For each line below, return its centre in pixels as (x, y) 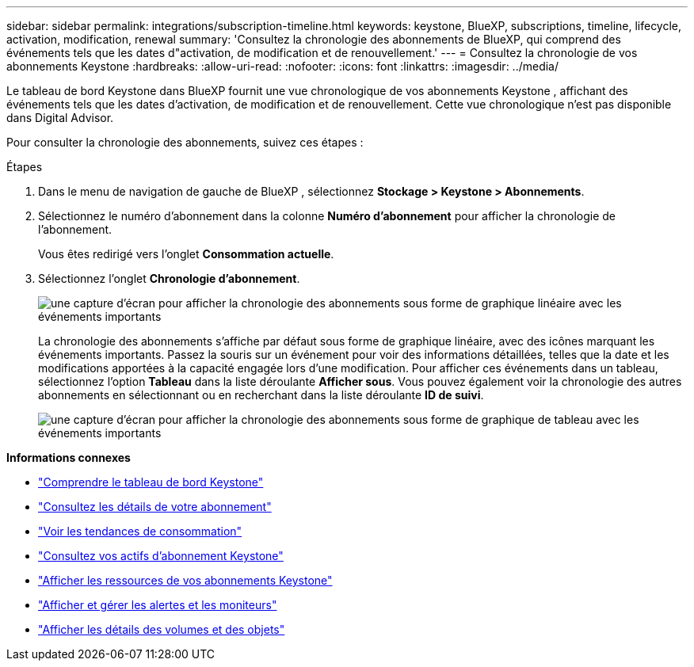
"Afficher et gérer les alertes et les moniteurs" (158, 605)
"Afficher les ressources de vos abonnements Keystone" (185, 580)
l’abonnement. (75, 229)
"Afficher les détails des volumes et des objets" (162, 629)
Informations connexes (69, 457)
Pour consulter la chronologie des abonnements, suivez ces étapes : (185, 142)
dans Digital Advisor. (60, 118)
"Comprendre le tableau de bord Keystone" (151, 482)
